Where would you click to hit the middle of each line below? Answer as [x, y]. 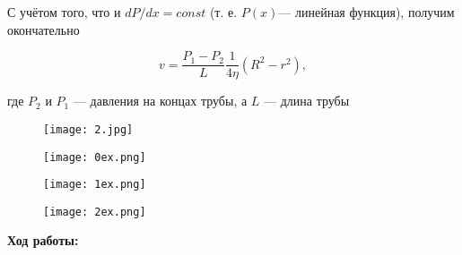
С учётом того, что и [64, 12]
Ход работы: [43, 240]
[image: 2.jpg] [88, 129]
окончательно [44, 29]
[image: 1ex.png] [95, 185]
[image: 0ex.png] [95, 157]
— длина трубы [307, 101]
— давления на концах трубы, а [160, 101]
